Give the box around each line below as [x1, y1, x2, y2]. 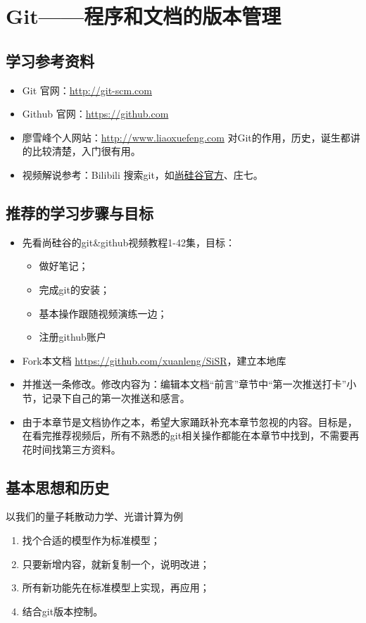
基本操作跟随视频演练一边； [39, 306, 168, 320]
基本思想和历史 [6, 476, 109, 498]
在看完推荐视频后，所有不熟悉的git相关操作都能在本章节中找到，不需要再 [22, 428, 360, 443]
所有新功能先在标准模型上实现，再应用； [22, 580, 210, 595]
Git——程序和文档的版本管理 [6, 1, 282, 30]
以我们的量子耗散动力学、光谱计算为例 [6, 509, 183, 524]
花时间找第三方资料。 [22, 441, 121, 456]
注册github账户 [39, 329, 106, 344]
